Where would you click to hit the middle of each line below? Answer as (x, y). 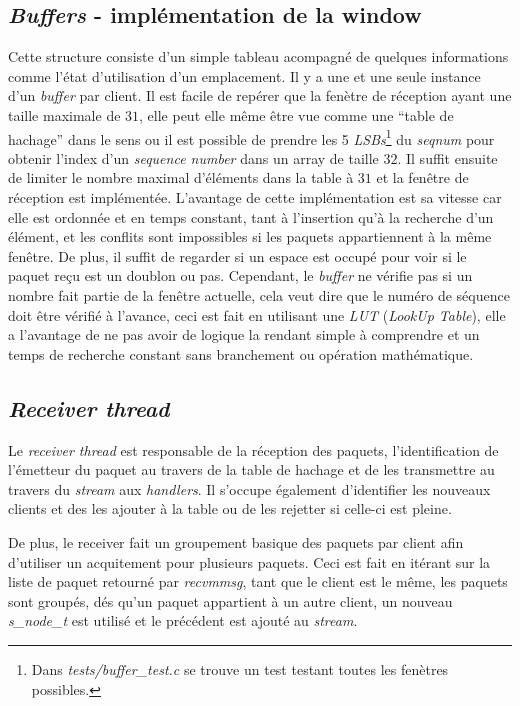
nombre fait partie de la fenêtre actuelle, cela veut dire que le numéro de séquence (259, 294)
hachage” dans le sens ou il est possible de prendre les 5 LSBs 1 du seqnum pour (251, 137)
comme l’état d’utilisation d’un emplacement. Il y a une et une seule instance (244, 75)
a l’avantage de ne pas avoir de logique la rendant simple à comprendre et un (244, 334)
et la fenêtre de (422, 177)
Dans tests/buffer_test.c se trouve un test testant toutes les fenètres (240, 668)
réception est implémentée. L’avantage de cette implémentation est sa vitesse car (255, 197)
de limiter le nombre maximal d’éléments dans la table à (181, 177)
